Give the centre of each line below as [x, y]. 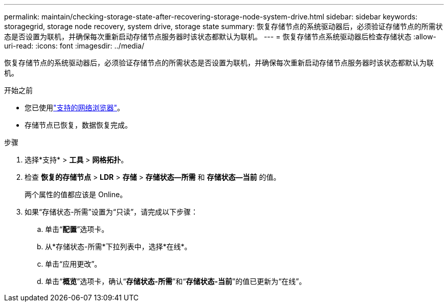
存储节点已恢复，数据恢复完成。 [78, 125]
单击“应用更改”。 [73, 264]
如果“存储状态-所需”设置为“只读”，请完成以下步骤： [111, 212]
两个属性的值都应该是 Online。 [76, 194]
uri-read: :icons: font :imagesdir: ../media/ [74, 46]
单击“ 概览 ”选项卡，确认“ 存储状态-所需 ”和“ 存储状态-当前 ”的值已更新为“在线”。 [176, 281]
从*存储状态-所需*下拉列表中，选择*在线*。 [118, 246]
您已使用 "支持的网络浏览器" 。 [75, 108]
